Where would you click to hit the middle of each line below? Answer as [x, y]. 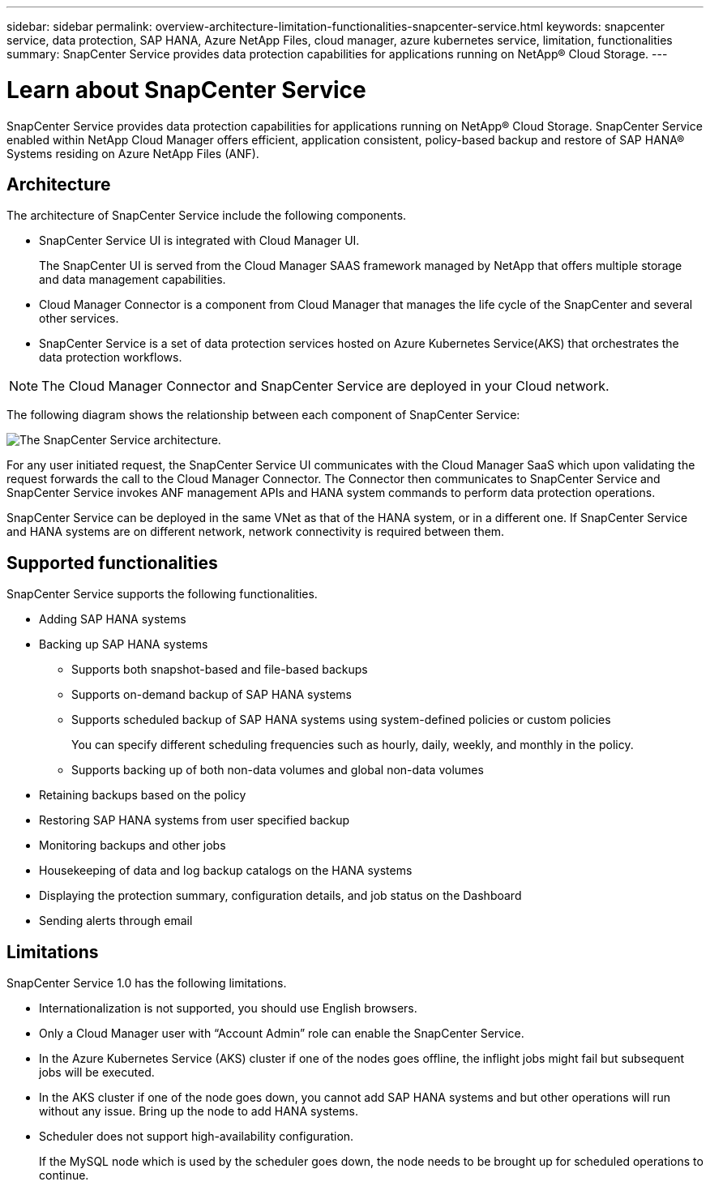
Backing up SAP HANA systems [124, 644]
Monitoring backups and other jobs [133, 846]
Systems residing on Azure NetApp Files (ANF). [133, 153]
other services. [79, 319]
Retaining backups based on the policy [143, 795]
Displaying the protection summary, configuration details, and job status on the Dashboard [280, 896]
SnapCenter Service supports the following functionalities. [162, 594]
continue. [64, 1175]
